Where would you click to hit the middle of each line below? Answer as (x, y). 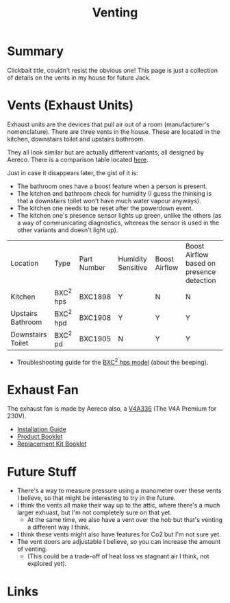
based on (201, 263)
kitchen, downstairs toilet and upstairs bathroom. (76, 139)
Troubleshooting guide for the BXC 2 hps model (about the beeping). (113, 361)
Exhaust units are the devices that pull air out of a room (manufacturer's (108, 124)
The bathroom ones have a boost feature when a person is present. (112, 186)
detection (201, 280)
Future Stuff (42, 471)
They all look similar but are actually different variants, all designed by (105, 152)
